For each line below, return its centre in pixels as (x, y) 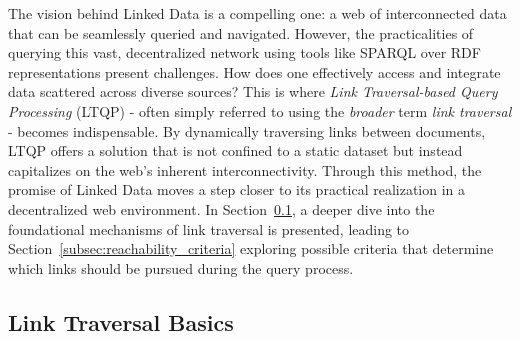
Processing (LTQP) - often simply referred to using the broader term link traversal (260, 110)
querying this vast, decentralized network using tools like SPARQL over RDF (244, 52)
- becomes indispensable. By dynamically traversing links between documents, (247, 130)
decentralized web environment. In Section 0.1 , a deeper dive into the (221, 208)
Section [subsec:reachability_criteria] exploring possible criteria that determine (251, 248)
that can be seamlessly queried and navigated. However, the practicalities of (241, 32)
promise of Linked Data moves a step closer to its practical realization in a (237, 189)
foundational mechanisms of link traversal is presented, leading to (209, 228)
